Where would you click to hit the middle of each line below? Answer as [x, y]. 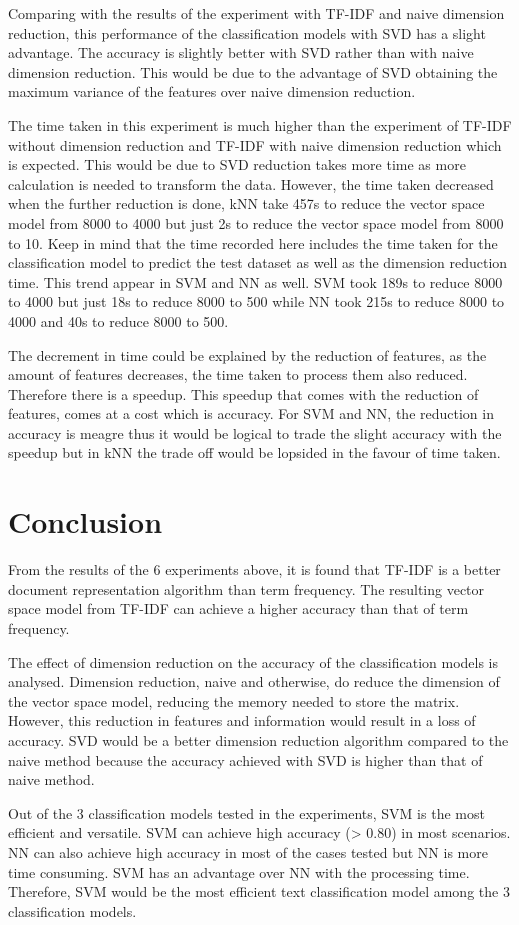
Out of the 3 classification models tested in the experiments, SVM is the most [246, 812]
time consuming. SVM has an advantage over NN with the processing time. [239, 871]
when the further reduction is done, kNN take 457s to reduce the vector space [246, 203]
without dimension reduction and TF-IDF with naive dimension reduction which [255, 144]
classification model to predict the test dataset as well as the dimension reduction [258, 262]
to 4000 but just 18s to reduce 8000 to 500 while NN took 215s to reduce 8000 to [256, 301]
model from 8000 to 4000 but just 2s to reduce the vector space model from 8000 [256, 222]
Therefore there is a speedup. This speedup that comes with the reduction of [243, 393]
